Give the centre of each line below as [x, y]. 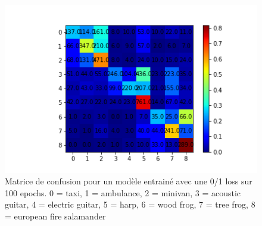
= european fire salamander [55, 216]
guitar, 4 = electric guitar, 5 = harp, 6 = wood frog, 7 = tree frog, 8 [130, 204]
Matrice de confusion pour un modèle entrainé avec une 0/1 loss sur [129, 181]
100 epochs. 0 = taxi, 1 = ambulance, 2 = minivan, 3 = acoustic [123, 192]
